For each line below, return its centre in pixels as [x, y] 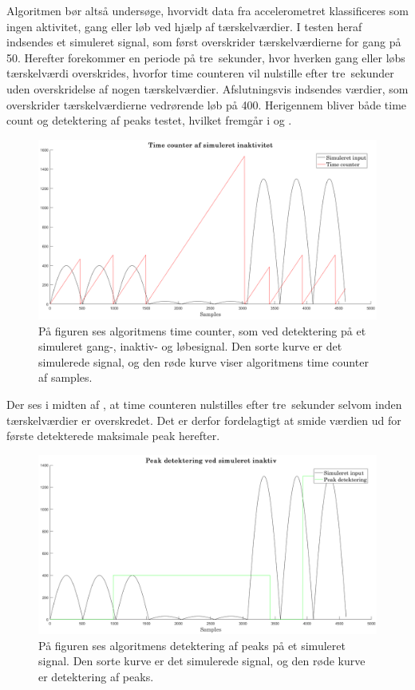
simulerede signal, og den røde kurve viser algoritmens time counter [204, 361]
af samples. [65, 377]
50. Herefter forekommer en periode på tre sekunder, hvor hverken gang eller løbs [206, 57]
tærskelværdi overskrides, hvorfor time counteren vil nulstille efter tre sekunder [200, 73]
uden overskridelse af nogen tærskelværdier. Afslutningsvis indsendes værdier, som [207, 88]
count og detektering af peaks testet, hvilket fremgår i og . [149, 120]
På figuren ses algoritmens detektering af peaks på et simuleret [192, 645]
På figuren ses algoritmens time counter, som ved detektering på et [202, 330]
